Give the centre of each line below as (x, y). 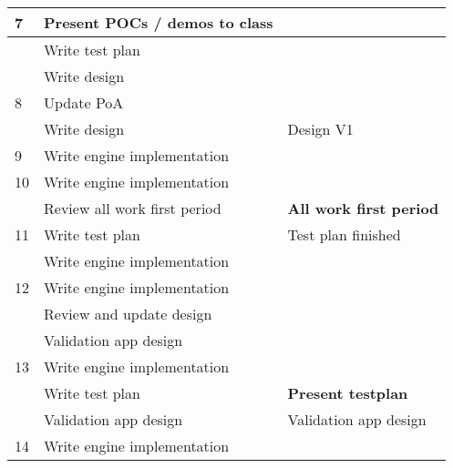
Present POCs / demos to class (159, 22)
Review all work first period (133, 208)
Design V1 (320, 129)
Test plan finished (344, 234)
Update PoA (84, 102)
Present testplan (348, 393)
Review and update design (128, 314)
